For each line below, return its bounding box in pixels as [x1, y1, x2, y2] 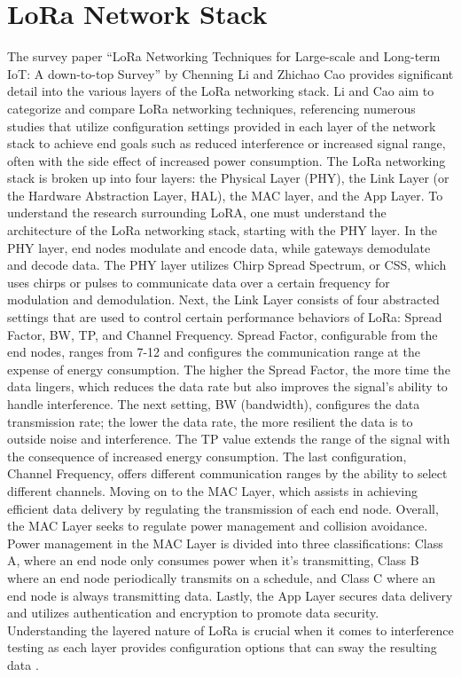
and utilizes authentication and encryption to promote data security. [7, 603, 379, 622]
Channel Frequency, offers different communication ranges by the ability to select [7, 464, 448, 483]
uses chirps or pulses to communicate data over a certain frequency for [7, 272, 390, 291]
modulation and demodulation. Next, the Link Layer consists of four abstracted [7, 290, 440, 309]
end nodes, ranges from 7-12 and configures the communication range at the [7, 342, 420, 361]
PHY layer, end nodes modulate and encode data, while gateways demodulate [7, 238, 431, 256]
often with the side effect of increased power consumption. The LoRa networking [7, 151, 446, 169]
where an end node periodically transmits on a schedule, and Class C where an [7, 568, 436, 586]
